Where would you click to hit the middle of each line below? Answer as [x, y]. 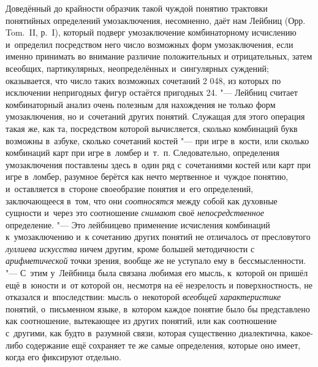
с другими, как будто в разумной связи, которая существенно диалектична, [147, 333]
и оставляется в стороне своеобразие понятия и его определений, [130, 188]
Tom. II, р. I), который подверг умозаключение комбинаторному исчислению [151, 32]
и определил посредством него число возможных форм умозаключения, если [150, 44]
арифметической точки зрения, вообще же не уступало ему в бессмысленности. [156, 261]
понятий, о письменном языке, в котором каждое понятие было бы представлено [158, 308]
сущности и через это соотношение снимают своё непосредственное [135, 213]
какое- [301, 333]
